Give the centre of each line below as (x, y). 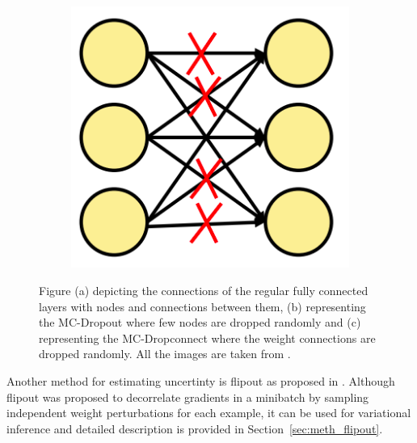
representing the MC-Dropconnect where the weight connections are (207, 338)
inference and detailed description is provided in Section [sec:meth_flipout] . (195, 428)
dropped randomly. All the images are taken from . (165, 354)
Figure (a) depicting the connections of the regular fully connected (204, 291)
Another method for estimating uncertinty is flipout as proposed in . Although (201, 381)
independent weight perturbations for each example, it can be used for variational (209, 413)
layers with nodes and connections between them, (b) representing (202, 306)
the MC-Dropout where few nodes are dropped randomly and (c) (200, 322)
